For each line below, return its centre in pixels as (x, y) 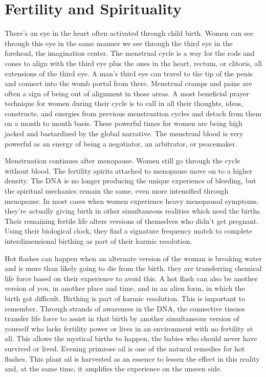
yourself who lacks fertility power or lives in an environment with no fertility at (129, 328)
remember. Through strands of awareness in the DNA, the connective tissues (125, 308)
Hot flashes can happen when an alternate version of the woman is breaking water (133, 258)
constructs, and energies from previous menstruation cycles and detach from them (133, 113)
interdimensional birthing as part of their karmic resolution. (98, 241)
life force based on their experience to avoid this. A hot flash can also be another (131, 278)
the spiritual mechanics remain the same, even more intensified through (117, 191)
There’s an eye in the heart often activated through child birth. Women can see (129, 33)
